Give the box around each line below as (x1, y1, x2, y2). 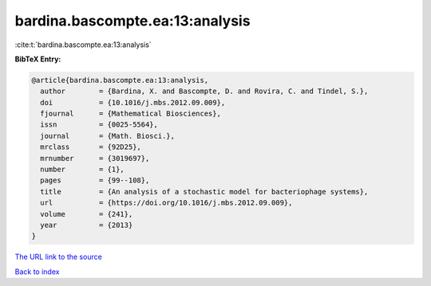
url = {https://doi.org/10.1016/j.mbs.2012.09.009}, (40, 198, 293, 207)
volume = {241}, (40, 210, 133, 218)
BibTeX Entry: (14, 54, 61, 64)
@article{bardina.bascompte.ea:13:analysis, (31, 76, 209, 84)
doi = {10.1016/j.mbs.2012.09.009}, (40, 98, 226, 107)
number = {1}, (40, 165, 125, 174)
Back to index (14, 267, 60, 276)
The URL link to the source (14, 252, 103, 262)
